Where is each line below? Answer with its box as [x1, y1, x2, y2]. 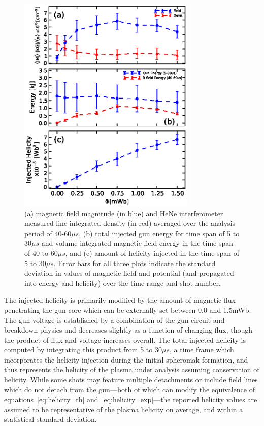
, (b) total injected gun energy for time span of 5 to [79, 227, 240, 238]
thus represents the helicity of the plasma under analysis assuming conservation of [4, 364, 259, 375]
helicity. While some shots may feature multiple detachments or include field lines [4, 374, 258, 385]
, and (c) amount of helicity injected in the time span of [65, 247, 240, 258]
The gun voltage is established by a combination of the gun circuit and [4, 314, 225, 325]
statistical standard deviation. [4, 414, 97, 424]
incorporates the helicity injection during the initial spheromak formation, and [4, 354, 248, 365]
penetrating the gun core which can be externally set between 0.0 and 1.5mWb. [4, 304, 251, 315]
